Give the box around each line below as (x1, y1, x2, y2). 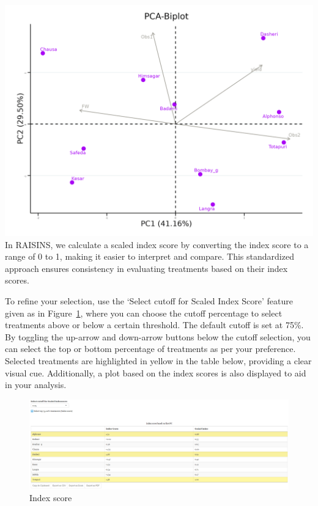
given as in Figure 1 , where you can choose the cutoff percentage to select (5, 306, 283, 319)
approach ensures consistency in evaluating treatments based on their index (5, 262, 288, 274)
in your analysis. (5, 378, 67, 391)
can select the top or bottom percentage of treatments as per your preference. (5, 342, 296, 355)
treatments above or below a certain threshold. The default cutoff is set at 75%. (5, 318, 304, 331)
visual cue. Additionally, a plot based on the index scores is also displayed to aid (5, 366, 306, 379)
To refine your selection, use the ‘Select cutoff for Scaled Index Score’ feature (5, 294, 293, 307)
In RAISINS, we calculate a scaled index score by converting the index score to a (5, 238, 309, 251)
